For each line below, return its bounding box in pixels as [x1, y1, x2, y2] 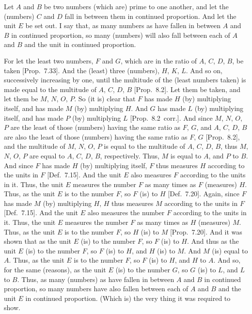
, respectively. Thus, [100, 150, 159, 160]
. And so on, [186, 65, 222, 75]
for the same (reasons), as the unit [4, 265, 106, 275]
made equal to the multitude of [4, 84, 96, 94]
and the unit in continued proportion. [24, 39, 136, 49]
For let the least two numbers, [4, 55, 94, 65]
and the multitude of [4, 141, 65, 151]
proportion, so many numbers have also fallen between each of [4, 283, 189, 294]
